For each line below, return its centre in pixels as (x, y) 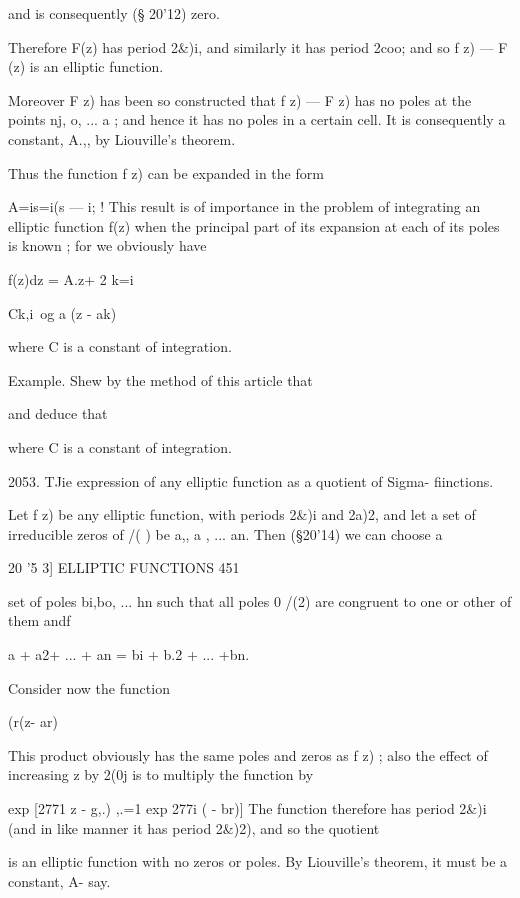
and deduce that (58, 413)
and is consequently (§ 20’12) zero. (114, 13)
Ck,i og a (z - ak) (62, 312)
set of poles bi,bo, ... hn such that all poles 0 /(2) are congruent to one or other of (260, 600)
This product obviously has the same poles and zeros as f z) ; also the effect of (248, 754)
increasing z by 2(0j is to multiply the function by (161, 774)
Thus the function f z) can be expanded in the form (166, 172)
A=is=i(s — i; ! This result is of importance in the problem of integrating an (244, 206)
